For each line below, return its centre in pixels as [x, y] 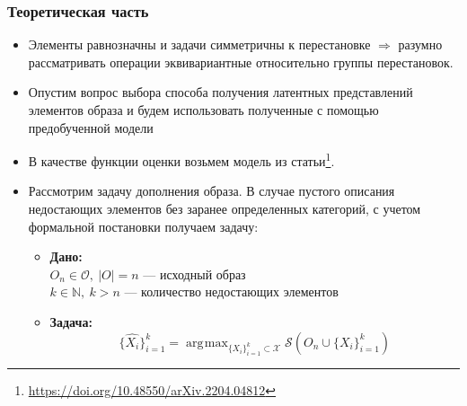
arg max [207, 343]
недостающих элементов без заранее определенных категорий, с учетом [225, 209]
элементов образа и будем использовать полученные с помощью [203, 110]
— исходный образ [194, 274]
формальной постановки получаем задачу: [143, 226]
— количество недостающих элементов [231, 291]
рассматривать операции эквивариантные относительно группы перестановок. [241, 62]
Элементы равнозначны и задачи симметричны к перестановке [199, 44]
